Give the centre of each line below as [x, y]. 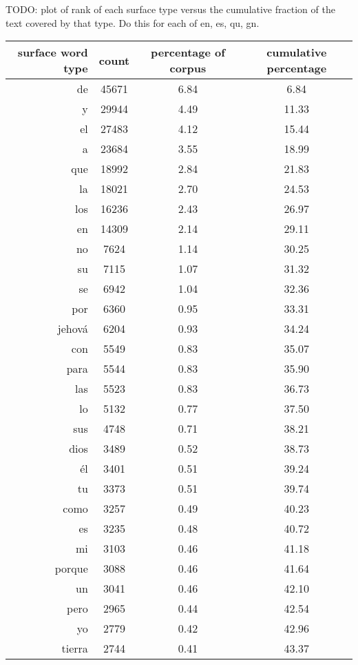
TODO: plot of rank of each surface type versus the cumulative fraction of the [170, 9]
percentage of [188, 52]
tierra [75, 648]
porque [71, 569]
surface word [53, 52]
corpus [188, 68]
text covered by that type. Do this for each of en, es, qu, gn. [133, 22]
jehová [73, 329]
